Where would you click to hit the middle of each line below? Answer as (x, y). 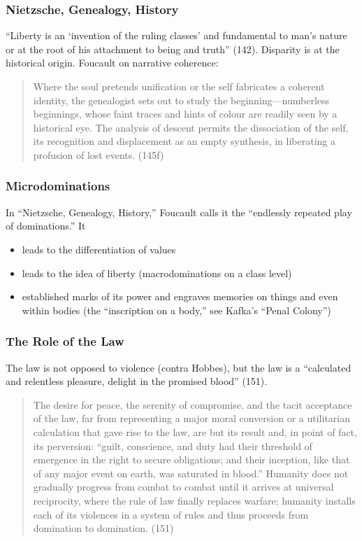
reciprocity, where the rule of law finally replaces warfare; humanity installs (194, 500)
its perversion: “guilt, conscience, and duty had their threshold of (173, 445)
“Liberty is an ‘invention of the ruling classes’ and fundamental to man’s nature (176, 35)
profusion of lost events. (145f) (99, 154)
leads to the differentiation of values (99, 249)
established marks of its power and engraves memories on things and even (180, 296)
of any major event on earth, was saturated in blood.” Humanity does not (191, 473)
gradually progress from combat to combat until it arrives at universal (183, 487)
